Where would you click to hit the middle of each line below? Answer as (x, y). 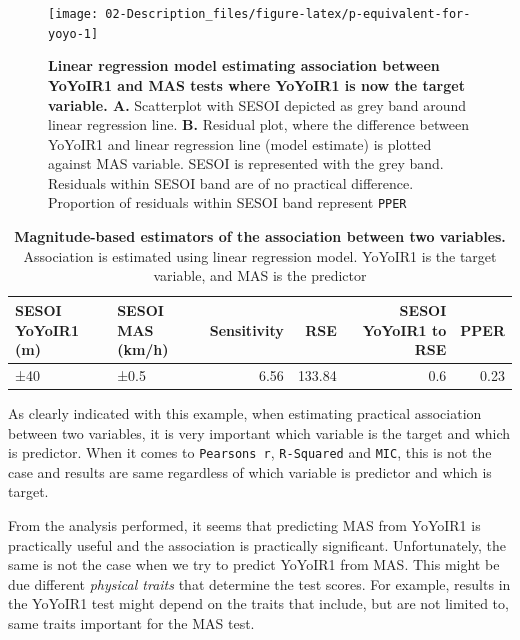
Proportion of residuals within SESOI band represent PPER (227, 202)
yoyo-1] (73, 33)
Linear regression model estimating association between (244, 65)
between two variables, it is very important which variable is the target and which (259, 432)
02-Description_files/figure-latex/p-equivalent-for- (288, 14)
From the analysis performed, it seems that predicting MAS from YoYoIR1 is (244, 525)
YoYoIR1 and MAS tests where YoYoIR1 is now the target (256, 84)
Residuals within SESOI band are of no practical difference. (231, 182)
